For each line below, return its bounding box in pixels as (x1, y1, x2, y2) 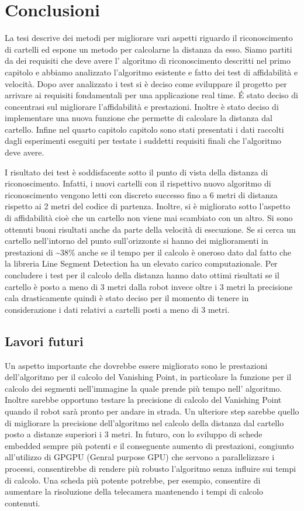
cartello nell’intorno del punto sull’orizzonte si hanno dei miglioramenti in (5, 234, 268, 247)
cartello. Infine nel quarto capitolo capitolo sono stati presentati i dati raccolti (5, 123, 284, 135)
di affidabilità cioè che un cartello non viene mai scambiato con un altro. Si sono (5, 212, 293, 224)
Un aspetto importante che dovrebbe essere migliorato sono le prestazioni (5, 359, 268, 371)
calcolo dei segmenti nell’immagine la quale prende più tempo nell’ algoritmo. (5, 382, 282, 394)
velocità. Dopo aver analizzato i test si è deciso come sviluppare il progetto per (5, 77, 287, 89)
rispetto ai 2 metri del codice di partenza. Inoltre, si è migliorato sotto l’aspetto (5, 200, 291, 212)
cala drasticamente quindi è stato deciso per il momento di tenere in (5, 292, 249, 304)
